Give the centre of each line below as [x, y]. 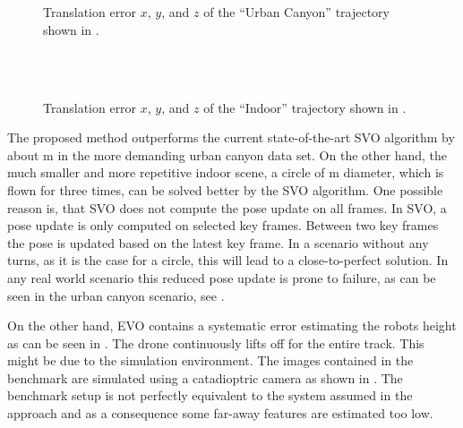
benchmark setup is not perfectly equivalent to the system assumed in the [210, 395]
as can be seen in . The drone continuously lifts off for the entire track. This [216, 342]
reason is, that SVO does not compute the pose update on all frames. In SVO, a [227, 207]
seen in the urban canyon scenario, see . [116, 295]
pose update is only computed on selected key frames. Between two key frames [223, 225]
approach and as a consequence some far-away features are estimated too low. [220, 413]
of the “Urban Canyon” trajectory [296, 12]
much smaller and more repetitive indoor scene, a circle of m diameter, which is [226, 172]
